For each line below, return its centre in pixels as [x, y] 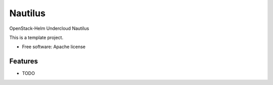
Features [24, 61]
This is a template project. [36, 37]
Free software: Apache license [54, 47]
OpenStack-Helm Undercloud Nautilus [49, 28]
